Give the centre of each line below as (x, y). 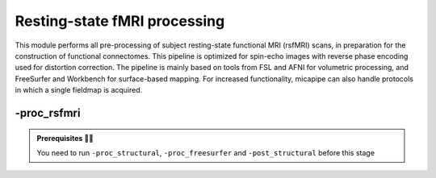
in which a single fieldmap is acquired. (79, 90)
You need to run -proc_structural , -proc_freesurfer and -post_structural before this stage (206, 152)
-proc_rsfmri (48, 113)
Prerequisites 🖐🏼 (65, 138)
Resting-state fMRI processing (120, 21)
